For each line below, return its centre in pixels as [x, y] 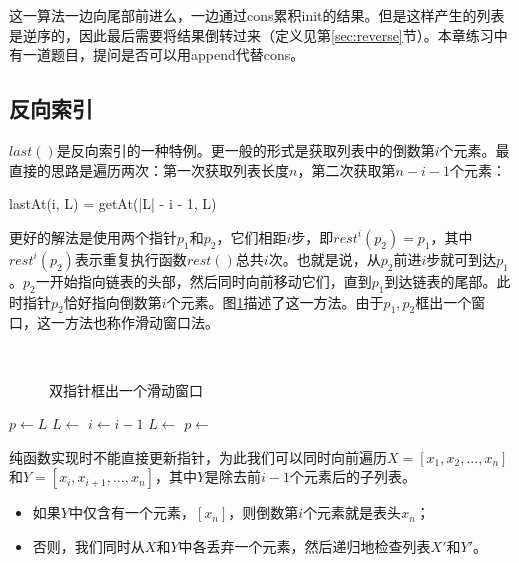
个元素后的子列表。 [353, 476]
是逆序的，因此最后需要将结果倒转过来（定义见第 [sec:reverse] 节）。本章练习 [251, 34]
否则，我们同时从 [88, 545]
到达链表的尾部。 [440, 280]
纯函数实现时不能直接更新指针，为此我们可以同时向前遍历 [198, 456]
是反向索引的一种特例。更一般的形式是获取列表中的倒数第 [245, 149]
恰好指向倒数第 [112, 301]
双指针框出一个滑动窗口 [126, 389]
